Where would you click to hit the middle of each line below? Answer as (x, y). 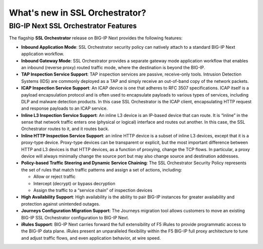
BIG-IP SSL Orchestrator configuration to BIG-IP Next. (75, 217)
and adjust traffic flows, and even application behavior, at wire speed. (91, 238)
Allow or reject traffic (54, 177)
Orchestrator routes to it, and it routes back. (65, 129)
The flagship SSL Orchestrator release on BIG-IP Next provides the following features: (96, 38)
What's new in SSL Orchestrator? (77, 13)
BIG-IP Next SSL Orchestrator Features (73, 26)
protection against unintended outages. (61, 204)
